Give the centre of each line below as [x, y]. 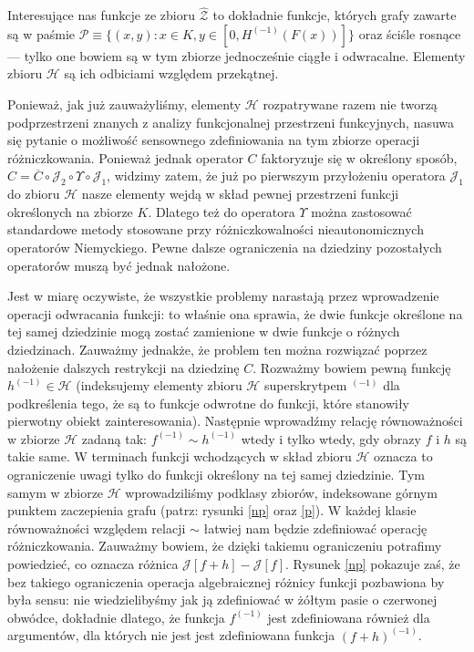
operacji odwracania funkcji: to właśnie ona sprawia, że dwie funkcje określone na [235, 313]
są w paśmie [41, 33]
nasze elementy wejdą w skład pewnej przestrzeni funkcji [240, 194]
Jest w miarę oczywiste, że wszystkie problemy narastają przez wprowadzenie [223, 296]
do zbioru [34, 194]
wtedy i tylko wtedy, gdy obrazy [331, 438]
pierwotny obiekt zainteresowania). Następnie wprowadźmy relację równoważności [235, 421]
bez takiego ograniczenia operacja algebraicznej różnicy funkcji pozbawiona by [226, 581]
